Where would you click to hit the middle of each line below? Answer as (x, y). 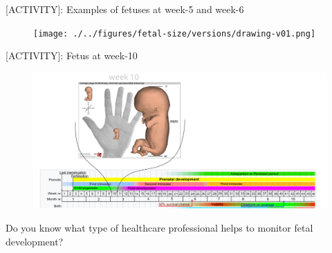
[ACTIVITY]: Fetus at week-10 (72, 55)
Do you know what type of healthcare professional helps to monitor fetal (159, 227)
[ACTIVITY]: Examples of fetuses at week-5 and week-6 (125, 9)
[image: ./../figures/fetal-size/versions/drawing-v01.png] (175, 33)
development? (35, 241)
